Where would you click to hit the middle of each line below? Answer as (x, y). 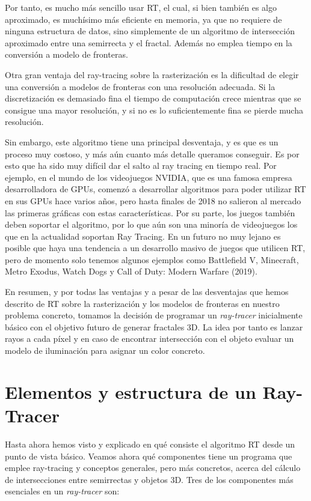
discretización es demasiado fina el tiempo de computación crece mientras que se (153, 98)
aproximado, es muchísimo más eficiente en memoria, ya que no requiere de (143, 19)
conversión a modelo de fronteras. (66, 54)
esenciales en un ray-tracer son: (62, 491)
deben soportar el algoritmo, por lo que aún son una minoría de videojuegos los (151, 224)
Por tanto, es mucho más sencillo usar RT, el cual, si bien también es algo (141, 7)
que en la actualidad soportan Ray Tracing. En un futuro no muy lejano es (143, 236)
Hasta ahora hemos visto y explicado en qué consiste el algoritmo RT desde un (150, 444)
